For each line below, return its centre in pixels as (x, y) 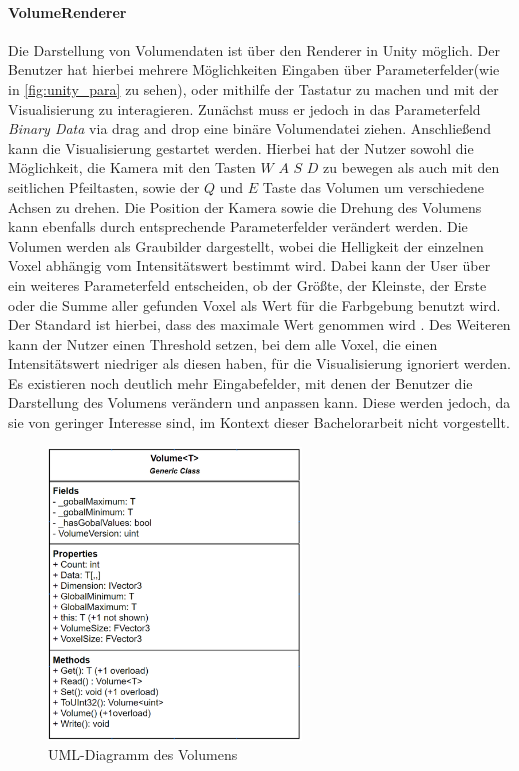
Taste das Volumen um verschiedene (373, 186)
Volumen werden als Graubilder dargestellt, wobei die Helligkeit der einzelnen (246, 245)
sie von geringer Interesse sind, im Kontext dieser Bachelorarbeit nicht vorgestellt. (259, 422)
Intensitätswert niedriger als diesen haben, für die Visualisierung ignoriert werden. (259, 363)
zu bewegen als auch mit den (411, 167)
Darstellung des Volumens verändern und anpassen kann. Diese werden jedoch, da (259, 402)
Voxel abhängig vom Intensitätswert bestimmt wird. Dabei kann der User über (249, 265)
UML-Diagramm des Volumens (143, 754)
